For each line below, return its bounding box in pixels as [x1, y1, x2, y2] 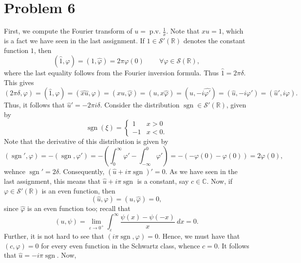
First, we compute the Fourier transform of [4, 26, 132, 36]
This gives [4, 77, 34, 87]
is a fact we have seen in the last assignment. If [4, 35, 145, 45]
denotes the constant [183, 35, 245, 45]
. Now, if [207, 176, 232, 186]
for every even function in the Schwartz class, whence [41, 240, 200, 250]
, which [222, 26, 244, 36]
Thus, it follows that [4, 100, 65, 110]
